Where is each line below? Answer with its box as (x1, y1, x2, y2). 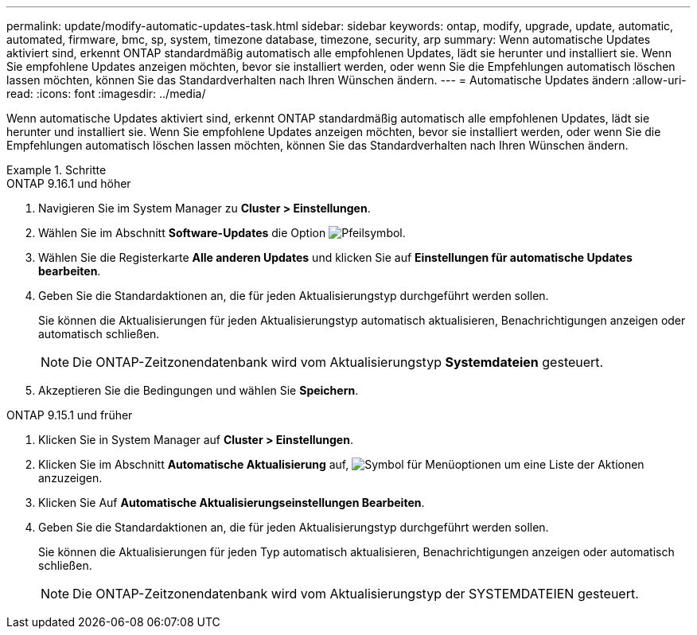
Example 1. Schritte (6, 163, 107, 177)
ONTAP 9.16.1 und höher (6, 177, 131, 190)
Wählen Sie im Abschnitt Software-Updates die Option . (38, 226, 406, 240)
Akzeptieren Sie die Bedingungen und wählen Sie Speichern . (38, 384, 359, 397)
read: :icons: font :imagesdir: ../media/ (6, 87, 206, 100)
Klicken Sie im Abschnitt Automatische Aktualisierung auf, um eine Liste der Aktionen (38, 458, 644, 471)
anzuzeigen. (38, 471, 103, 485)
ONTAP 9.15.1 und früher (6, 408, 133, 422)
